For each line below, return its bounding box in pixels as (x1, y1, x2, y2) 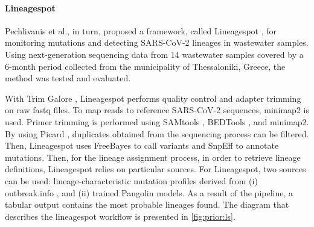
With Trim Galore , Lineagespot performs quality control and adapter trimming (5, 92, 301, 104)
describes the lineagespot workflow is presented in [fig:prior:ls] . (5, 210, 235, 222)
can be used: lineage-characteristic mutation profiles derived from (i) (5, 174, 258, 187)
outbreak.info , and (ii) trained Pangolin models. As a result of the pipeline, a (5, 186, 293, 199)
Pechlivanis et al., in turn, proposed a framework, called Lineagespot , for (5, 24, 277, 37)
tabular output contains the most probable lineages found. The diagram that (5, 198, 289, 211)
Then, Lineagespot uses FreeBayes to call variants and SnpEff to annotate (5, 139, 279, 152)
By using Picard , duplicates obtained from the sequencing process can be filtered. (5, 127, 309, 140)
